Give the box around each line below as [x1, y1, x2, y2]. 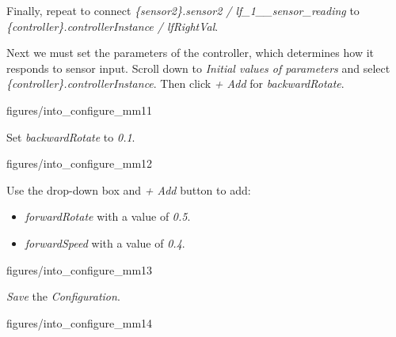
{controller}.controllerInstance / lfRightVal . [6, 17, 219, 34]
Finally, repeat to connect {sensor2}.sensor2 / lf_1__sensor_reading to [6, 2, 360, 18]
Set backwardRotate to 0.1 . [6, 128, 135, 145]
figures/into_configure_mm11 [6, 101, 153, 118]
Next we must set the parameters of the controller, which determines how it [6, 44, 374, 61]
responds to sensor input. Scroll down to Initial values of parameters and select [6, 59, 390, 76]
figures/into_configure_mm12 [6, 155, 153, 172]
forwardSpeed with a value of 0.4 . [25, 234, 185, 251]
